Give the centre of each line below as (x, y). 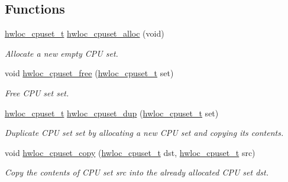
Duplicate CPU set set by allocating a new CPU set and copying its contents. (144, 133)
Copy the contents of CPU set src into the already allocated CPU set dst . (137, 172)
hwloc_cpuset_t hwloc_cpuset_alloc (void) (85, 33)
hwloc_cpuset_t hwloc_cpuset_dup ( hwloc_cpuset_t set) (112, 113)
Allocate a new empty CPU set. (62, 53)
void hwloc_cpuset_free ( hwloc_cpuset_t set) (89, 73)
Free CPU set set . (37, 92)
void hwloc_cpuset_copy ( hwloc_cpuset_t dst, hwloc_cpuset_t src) (130, 152)
